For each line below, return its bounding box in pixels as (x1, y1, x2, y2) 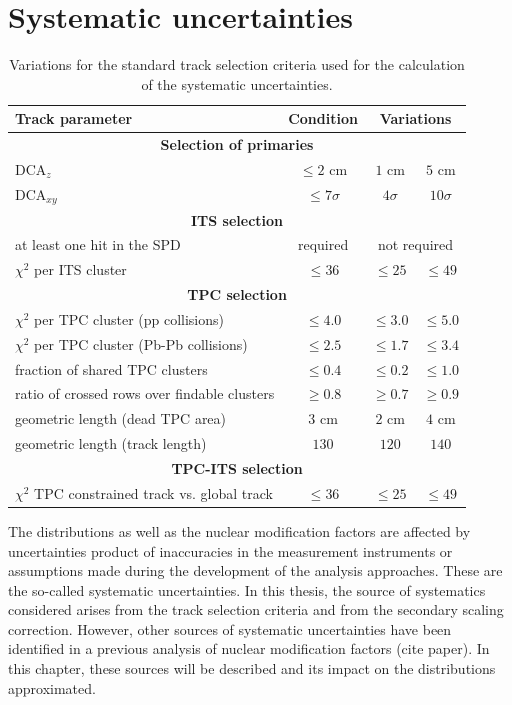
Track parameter (15, 108, 133, 129)
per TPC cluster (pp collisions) (34, 308, 225, 329)
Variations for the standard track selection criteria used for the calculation (9, 54, 465, 75)
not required (377, 234, 454, 255)
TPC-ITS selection (171, 457, 303, 478)
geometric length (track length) (15, 433, 207, 454)
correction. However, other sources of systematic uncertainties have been (8, 618, 452, 639)
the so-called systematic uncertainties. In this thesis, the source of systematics (8, 579, 486, 600)
